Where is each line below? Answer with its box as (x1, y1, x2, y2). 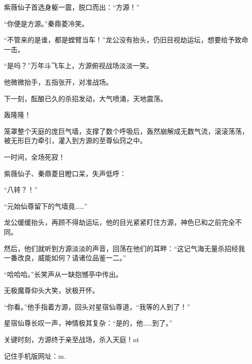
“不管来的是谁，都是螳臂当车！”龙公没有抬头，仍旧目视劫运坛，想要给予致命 (4, 35, 249, 45)
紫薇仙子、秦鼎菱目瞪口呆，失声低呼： (4, 168, 126, 178)
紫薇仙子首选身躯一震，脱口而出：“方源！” (4, 2, 140, 12)
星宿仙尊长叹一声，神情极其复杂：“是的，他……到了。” (4, 318, 172, 328)
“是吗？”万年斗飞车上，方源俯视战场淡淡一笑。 (4, 60, 153, 71)
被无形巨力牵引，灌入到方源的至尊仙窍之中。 (4, 135, 147, 146)
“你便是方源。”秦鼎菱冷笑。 (4, 18, 89, 28)
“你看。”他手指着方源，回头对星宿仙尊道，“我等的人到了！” (4, 301, 190, 311)
